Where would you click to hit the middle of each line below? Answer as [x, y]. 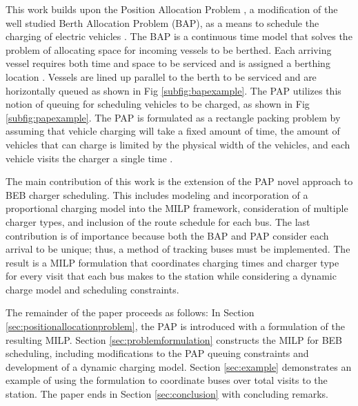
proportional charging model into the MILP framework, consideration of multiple [177, 208]
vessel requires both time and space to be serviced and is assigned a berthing [168, 63]
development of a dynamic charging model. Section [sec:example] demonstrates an [179, 366]
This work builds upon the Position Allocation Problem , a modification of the [172, 9]
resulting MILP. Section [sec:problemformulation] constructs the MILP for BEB [174, 339]
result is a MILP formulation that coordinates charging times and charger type [172, 262]
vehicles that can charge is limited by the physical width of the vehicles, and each [178, 144]
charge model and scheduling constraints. [92, 289]
